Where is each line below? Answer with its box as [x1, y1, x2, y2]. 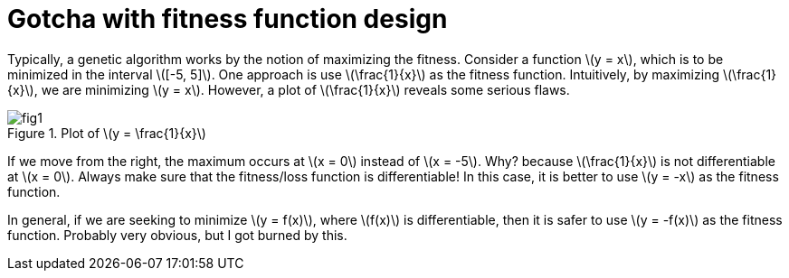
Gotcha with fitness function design [7, 4, 448, 34]
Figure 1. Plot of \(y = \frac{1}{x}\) [7, 125, 206, 141]
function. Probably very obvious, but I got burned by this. [7, 227, 347, 243]
